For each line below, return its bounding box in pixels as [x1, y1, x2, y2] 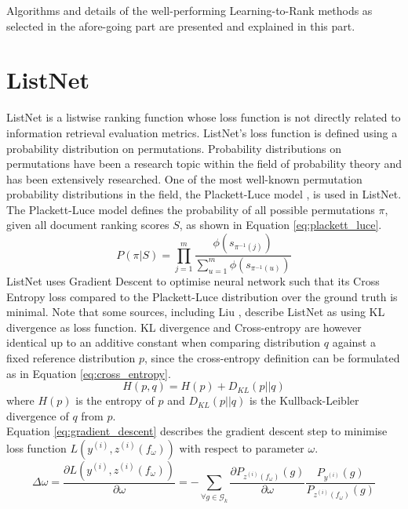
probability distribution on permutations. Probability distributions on [6, 140, 342, 156]
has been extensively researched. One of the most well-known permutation [6, 170, 362, 187]
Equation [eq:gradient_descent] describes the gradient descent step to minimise [6, 423, 388, 439]
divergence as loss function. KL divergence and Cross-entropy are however [6, 318, 362, 335]
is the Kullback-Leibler [249, 392, 359, 409]
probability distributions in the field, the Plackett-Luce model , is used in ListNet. [6, 186, 402, 202]
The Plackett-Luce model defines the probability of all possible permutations [6, 201, 375, 217]
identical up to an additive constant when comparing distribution [6, 334, 321, 351]
